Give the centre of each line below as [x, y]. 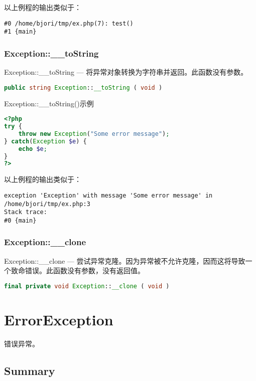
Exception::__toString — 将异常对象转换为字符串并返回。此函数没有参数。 [126, 72]
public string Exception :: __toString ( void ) [83, 87]
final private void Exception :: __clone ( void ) [87, 286]
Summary [30, 370]
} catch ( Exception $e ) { [45, 141]
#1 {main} [20, 32]
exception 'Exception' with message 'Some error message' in [108, 195]
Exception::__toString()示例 [49, 103]
